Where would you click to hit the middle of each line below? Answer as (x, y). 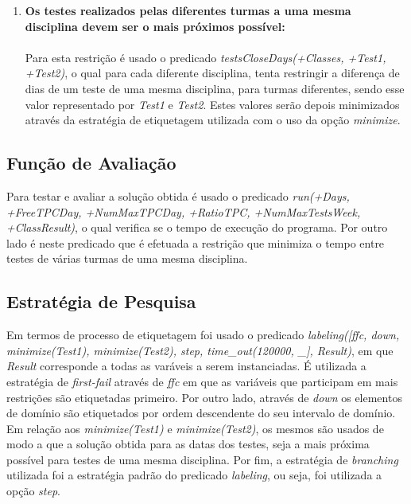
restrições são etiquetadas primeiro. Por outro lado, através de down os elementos (204, 397)
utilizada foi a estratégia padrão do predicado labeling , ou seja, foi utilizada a (194, 475)
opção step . (33, 491)
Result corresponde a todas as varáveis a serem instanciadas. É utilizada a (186, 366)
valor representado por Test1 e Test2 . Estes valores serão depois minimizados (212, 104)
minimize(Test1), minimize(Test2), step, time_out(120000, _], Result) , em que (200, 350)
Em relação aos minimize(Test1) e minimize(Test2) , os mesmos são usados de (195, 428)
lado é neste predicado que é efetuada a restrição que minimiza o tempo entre (196, 242)
